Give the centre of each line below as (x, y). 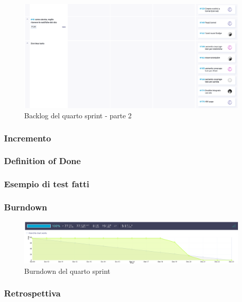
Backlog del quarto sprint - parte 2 (78, 116)
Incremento (28, 138)
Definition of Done (43, 161)
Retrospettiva (33, 293)
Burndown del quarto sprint (67, 271)
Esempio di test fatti (47, 184)
